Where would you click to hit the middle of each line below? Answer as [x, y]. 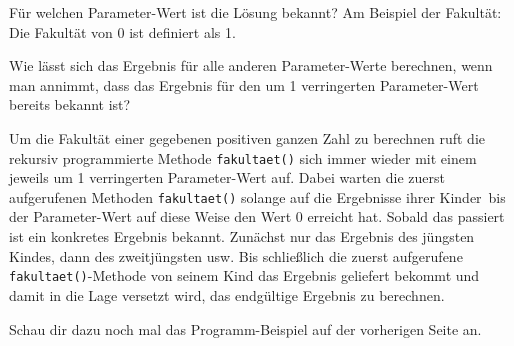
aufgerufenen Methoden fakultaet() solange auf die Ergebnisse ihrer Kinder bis [257, 196]
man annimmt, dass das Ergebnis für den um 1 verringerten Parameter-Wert [244, 84]
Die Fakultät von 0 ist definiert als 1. [122, 31]
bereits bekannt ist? [70, 104]
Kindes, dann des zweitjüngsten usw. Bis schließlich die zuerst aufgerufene [236, 255]
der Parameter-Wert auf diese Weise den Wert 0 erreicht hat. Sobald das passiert [257, 216]
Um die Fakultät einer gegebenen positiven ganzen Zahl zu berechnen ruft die [247, 137]
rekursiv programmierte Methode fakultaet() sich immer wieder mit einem [243, 157]
